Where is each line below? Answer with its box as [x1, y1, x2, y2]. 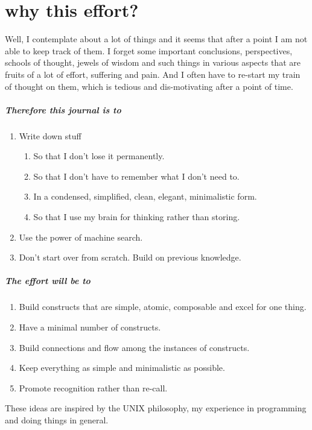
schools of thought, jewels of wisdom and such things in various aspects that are [5, 56, 301, 69]
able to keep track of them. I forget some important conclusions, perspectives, [5, 44, 293, 57]
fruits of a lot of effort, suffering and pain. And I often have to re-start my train [5, 68, 301, 80]
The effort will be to [5, 274, 91, 287]
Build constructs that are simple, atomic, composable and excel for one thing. [19, 300, 307, 313]
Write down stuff [19, 129, 81, 142]
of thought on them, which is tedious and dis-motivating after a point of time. [5, 80, 293, 92]
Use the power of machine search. [19, 230, 143, 243]
